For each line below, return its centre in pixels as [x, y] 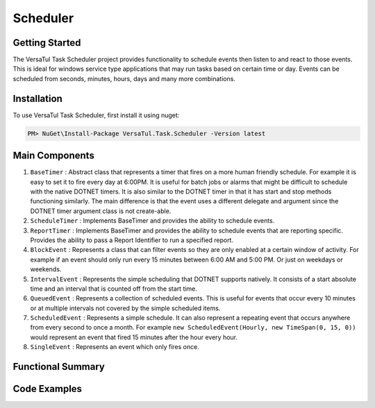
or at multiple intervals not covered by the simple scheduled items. [125, 308]
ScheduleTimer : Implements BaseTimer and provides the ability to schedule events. [152, 221]
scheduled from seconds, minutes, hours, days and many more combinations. [124, 78]
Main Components [54, 156]
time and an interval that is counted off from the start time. [114, 289]
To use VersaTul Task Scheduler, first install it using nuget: [96, 115]
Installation [37, 98]
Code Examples [48, 389]
